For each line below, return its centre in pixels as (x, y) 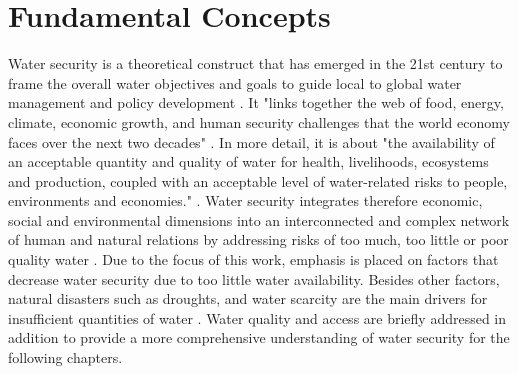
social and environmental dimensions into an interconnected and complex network (259, 219)
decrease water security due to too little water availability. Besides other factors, (254, 278)
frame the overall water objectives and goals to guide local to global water (235, 82)
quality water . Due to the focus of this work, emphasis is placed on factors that (253, 259)
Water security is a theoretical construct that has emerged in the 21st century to (255, 63)
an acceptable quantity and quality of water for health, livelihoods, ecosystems (248, 161)
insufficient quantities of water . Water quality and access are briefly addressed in (257, 317)
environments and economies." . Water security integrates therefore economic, (245, 200)
